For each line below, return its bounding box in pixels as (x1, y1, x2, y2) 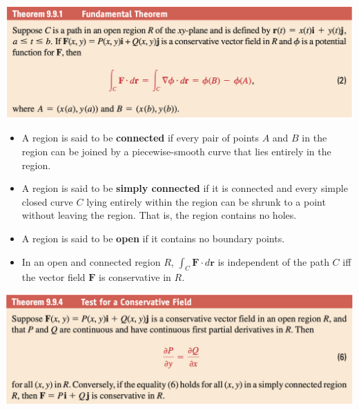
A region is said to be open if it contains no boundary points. (21, 231, 285, 246)
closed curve (21, 194, 73, 208)
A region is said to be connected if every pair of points (21, 130, 259, 145)
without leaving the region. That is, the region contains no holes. (21, 208, 297, 222)
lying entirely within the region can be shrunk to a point (86, 194, 326, 208)
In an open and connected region (21, 254, 161, 269)
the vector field (21, 270, 86, 284)
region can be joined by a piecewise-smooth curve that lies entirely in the (21, 144, 331, 159)
